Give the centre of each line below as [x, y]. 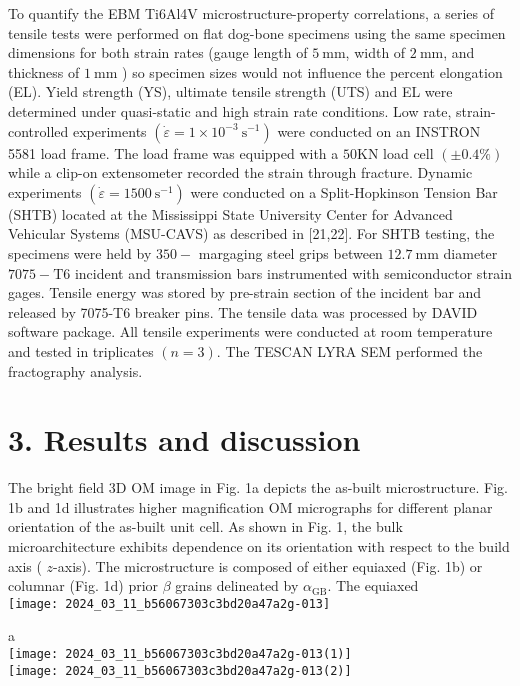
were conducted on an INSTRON [379, 130]
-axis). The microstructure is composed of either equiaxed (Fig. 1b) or [268, 565]
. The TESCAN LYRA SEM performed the [349, 350]
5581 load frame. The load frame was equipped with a [173, 152]
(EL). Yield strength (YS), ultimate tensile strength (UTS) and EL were [230, 91]
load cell [408, 152]
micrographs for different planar [395, 506]
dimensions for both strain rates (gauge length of [158, 52]
